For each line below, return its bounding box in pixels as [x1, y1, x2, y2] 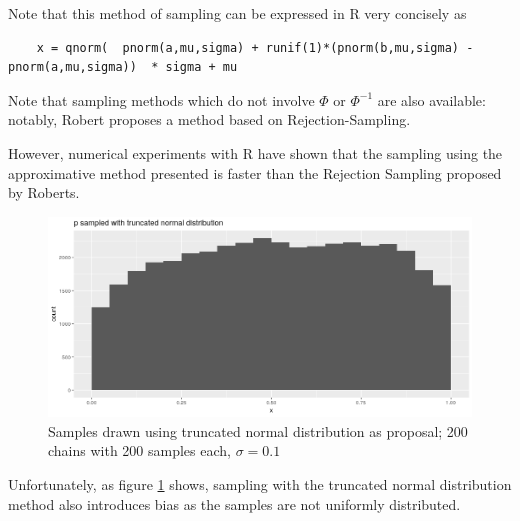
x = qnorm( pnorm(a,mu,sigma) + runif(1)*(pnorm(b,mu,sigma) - [36, 40, 474, 55]
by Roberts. [8, 182, 80, 203]
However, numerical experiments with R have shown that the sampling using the [8, 142, 503, 163]
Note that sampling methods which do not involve [8, 89, 315, 110]
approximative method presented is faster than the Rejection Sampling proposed [8, 162, 502, 183]
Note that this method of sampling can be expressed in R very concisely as [8, 3, 467, 23]
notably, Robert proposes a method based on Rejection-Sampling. [8, 109, 411, 130]
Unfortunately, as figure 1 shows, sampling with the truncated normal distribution [8, 474, 512, 495]
